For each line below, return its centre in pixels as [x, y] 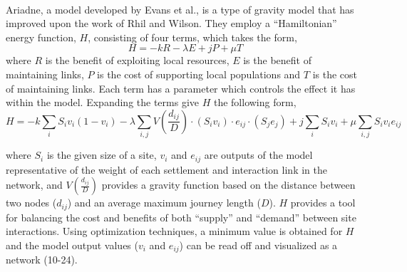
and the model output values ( [72, 245]
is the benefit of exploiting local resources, [137, 60]
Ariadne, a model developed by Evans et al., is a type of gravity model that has [180, 9]
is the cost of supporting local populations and [199, 74]
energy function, [41, 37]
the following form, [255, 102]
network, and [34, 185]
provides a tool [323, 203]
